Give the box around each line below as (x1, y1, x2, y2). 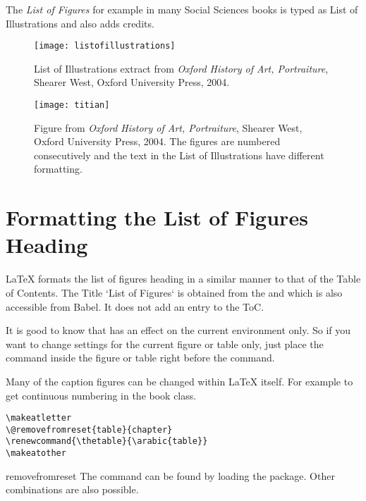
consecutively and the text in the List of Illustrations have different (34, 147, 324, 162)
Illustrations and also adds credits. (6, 16, 154, 30)
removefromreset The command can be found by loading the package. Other (6, 468, 335, 483)
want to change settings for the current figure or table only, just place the (6, 336, 324, 351)
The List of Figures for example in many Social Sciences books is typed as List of (6, 2, 358, 16)
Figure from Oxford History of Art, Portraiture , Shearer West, (34, 120, 303, 135)
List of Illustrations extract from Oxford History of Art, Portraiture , (34, 61, 329, 75)
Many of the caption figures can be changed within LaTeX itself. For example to (6, 373, 353, 388)
